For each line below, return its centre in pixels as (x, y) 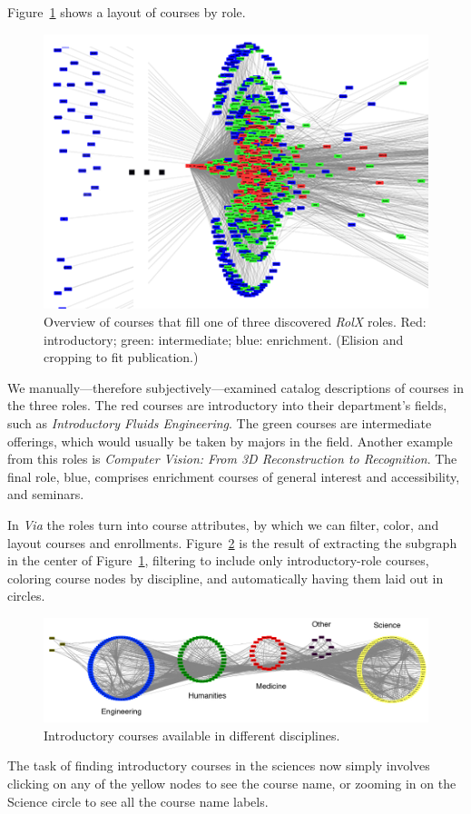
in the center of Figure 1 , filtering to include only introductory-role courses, (218, 560)
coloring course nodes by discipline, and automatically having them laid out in (226, 578)
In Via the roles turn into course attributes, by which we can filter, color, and (223, 524)
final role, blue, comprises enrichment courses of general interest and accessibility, (234, 476)
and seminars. (46, 494)
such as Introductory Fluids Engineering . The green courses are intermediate (220, 423)
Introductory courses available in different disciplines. (192, 735)
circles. (26, 596)
